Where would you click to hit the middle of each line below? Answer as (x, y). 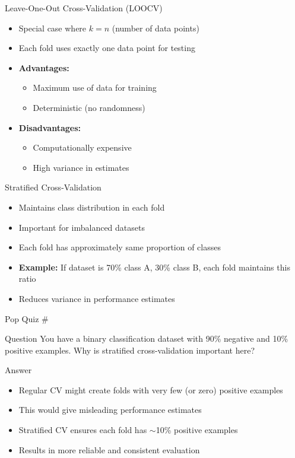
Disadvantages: (50, 127)
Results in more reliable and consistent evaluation (109, 449)
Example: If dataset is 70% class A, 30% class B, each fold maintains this (154, 267)
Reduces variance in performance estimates (97, 298)
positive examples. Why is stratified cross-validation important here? (130, 350)
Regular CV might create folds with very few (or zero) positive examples (151, 389)
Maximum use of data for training (95, 88)
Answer (18, 370)
